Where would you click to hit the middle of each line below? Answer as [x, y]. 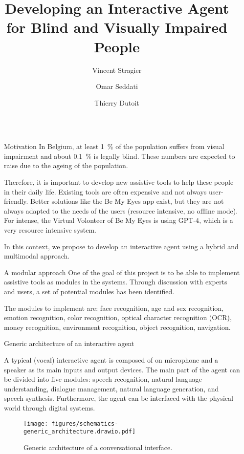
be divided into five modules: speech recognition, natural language [103, 379]
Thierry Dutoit [117, 102]
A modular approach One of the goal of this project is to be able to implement [122, 272]
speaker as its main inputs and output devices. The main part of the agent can [122, 369]
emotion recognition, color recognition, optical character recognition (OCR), [118, 317]
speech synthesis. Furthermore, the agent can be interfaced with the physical [119, 398]
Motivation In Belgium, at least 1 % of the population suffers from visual [114, 146]
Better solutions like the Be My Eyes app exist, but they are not [127, 201]
